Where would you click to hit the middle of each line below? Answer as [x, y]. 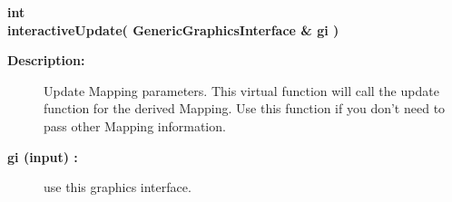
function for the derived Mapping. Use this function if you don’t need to [245, 108]
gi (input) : [43, 156]
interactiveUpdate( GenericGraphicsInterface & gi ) [173, 29]
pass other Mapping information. [135, 125]
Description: [46, 60]
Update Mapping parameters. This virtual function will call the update [241, 90]
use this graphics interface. [118, 187]
